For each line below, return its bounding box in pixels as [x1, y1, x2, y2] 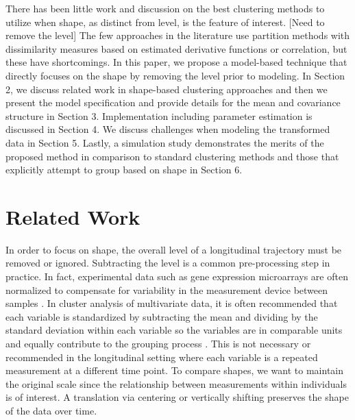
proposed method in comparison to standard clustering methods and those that [5, 149, 339, 163]
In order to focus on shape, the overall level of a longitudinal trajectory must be [5, 242, 342, 256]
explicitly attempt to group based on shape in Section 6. [5, 162, 243, 177]
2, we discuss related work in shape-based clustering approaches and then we [5, 82, 328, 96]
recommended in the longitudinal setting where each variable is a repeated [5, 349, 318, 364]
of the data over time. [5, 403, 97, 417]
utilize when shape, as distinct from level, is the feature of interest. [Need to [5, 14, 325, 29]
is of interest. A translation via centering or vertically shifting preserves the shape [5, 390, 349, 404]
